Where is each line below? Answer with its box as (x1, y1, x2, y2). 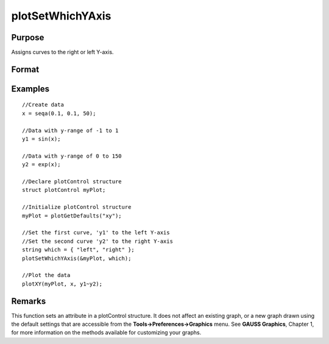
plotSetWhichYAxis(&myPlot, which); (22, 254, 132, 262)
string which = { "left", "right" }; (22, 247, 135, 253)
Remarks (11, 296, 46, 306)
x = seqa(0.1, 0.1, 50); (22, 110, 96, 117)
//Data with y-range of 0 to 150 (22, 152, 122, 160)
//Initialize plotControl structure (22, 204, 132, 211)
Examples (11, 83, 50, 94)
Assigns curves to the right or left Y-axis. (11, 49, 114, 56)
